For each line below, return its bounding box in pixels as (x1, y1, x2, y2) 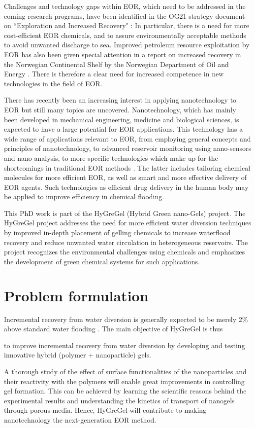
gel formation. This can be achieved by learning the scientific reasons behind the (4, 386, 247, 396)
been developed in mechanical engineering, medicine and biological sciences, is (4, 114, 239, 124)
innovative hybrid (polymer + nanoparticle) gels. (4, 350, 151, 360)
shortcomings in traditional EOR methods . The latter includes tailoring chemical (4, 162, 251, 173)
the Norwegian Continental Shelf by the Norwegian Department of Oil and (4, 59, 229, 69)
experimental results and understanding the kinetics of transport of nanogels (4, 395, 235, 405)
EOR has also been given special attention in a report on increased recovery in (4, 49, 241, 59)
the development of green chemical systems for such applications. (4, 256, 200, 266)
